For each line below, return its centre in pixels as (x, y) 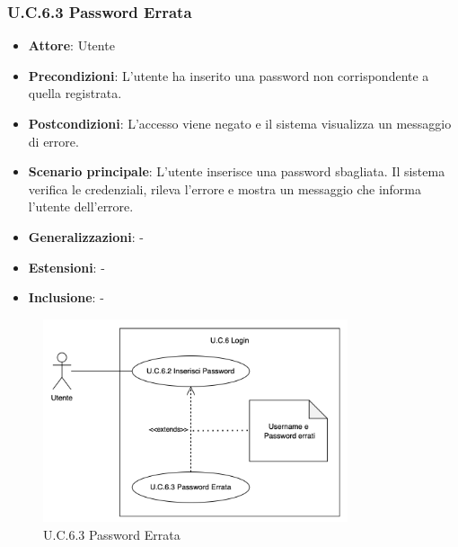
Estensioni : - (66, 267)
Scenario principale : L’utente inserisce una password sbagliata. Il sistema (237, 171)
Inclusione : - (66, 297)
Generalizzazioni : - (86, 236)
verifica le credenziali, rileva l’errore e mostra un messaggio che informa (225, 188)
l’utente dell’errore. (81, 206)
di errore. (53, 141)
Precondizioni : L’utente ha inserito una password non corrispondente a (229, 75)
